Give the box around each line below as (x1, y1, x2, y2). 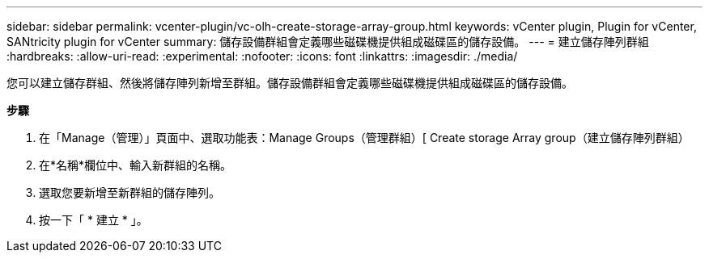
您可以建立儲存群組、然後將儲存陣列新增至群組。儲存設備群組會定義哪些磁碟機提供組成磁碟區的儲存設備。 (6, 76, 573, 90)
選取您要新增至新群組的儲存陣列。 (39, 186, 220, 199)
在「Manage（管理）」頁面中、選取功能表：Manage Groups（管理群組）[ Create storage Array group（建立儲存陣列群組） (39, 131, 690, 144)
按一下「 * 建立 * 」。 (39, 213, 148, 227)
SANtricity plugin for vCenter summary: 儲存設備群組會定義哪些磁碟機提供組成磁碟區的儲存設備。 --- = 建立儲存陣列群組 (6, 35, 649, 48)
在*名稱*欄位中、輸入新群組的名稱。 (39, 158, 232, 172)
